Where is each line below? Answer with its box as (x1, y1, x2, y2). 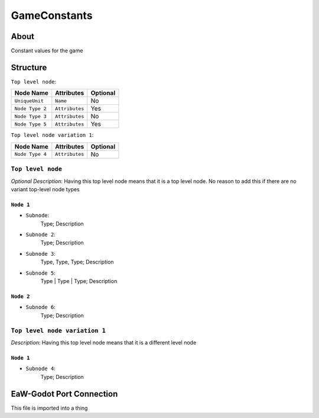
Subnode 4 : (25, 365, 56, 372)
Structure (11, 62, 47, 72)
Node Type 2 (14, 105, 47, 112)
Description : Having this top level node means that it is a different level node (11, 339, 197, 346)
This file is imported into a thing (11, 404, 88, 411)
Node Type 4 (14, 151, 47, 157)
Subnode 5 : (25, 269, 56, 276)
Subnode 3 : (25, 250, 56, 257)
